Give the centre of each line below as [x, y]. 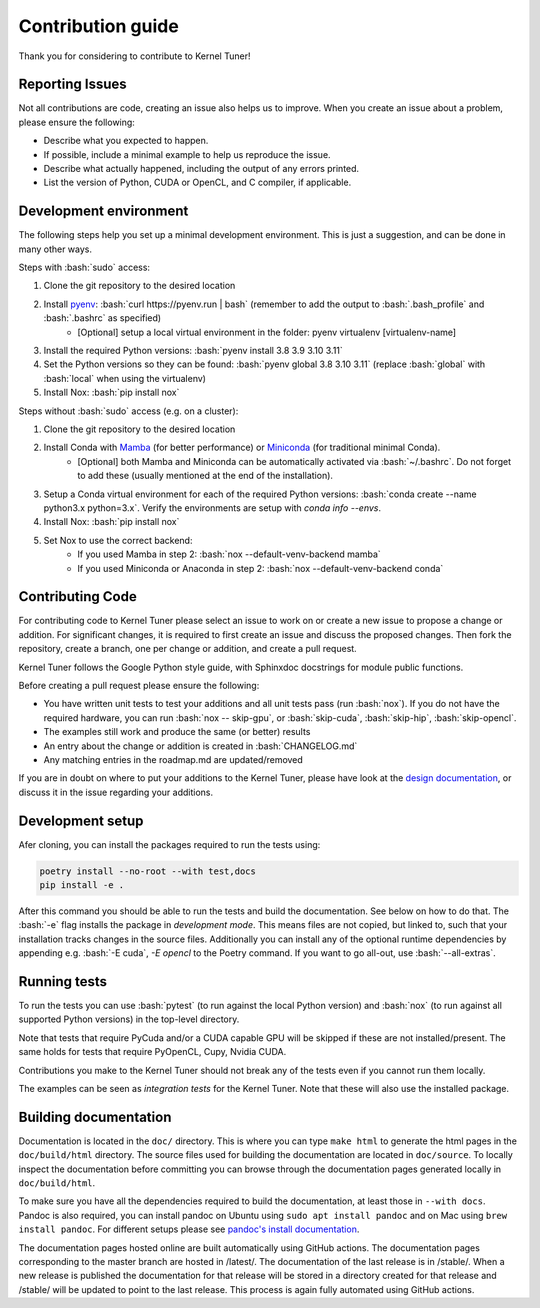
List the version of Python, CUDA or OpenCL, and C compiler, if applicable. [197, 182]
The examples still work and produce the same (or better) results [177, 732]
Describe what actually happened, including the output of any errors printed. [201, 169]
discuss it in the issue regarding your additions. [116, 792]
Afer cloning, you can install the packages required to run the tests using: [169, 844]
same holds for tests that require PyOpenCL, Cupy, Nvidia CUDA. [152, 1052]
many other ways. [55, 249]
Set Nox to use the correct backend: [118, 540]
